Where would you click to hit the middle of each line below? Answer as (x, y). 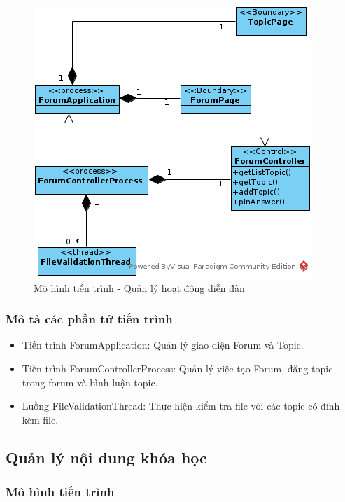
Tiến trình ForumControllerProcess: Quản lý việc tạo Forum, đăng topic (177, 368)
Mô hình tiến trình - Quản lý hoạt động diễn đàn (139, 287)
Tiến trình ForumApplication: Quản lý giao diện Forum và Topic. (163, 345)
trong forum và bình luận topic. (90, 382)
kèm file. (40, 419)
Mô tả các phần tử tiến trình (89, 319)
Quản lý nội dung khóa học (106, 457)
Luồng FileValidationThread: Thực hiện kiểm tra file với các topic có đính (181, 406)
